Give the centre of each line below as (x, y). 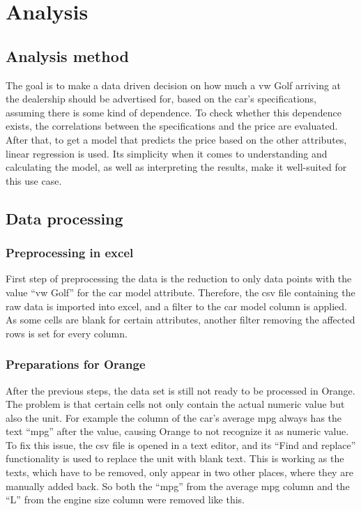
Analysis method (67, 55)
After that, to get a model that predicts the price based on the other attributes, (176, 139)
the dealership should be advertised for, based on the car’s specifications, (161, 99)
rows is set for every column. (67, 333)
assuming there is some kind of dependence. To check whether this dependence (174, 112)
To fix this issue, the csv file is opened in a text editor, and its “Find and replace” (181, 444)
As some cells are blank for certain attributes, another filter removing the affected (180, 320)
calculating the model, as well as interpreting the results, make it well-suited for (176, 167)
